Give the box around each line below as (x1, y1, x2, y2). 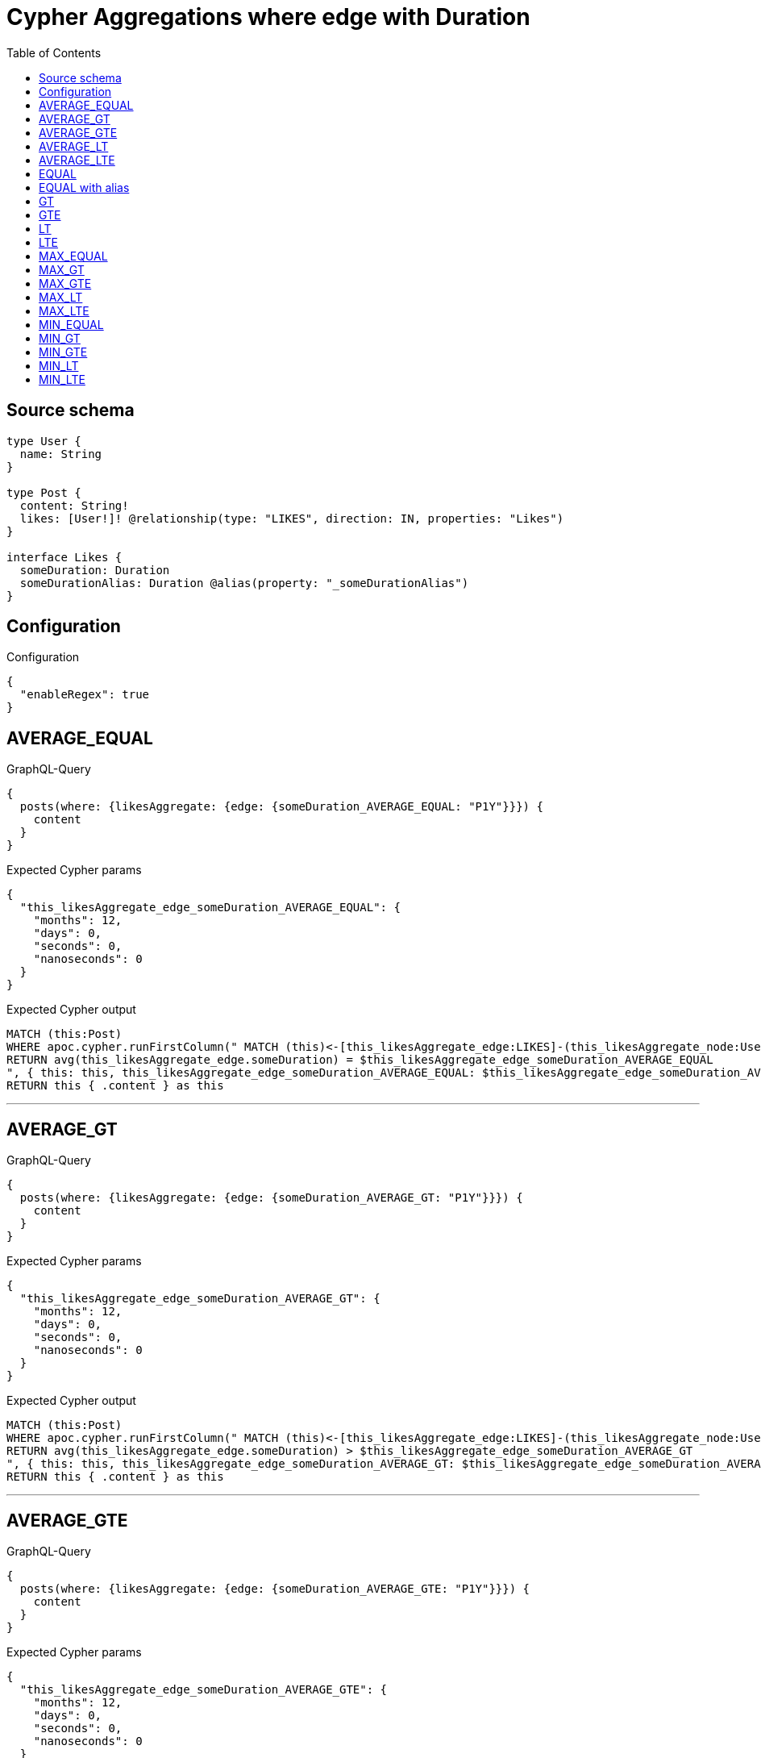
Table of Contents (6, 45, 102, 60)
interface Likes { (6, 550, 123, 564)
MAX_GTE (39, 276, 92, 290)
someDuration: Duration (19, 563, 170, 577)
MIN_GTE (39, 344, 88, 359)
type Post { (6, 485, 81, 499)
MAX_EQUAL (39, 248, 108, 263)
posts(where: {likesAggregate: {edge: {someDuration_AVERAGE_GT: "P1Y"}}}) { (19, 1191, 523, 1205)
